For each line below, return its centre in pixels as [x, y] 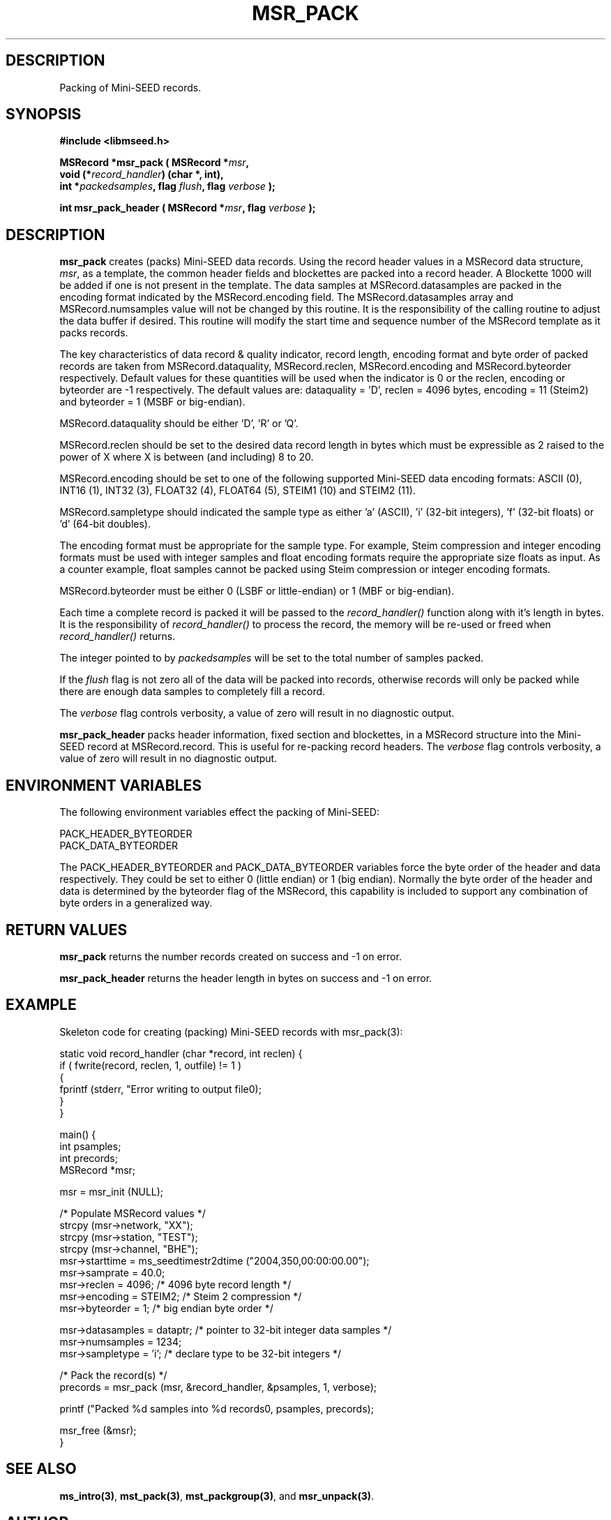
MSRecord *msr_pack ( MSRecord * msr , [154, 163]
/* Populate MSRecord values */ [133, 1213]
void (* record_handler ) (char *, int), [142, 174]
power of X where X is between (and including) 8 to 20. [187, 457]
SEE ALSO [41, 1469]
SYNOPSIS [44, 114]
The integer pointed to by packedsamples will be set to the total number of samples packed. [272, 658]
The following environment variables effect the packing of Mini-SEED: [219, 812]
